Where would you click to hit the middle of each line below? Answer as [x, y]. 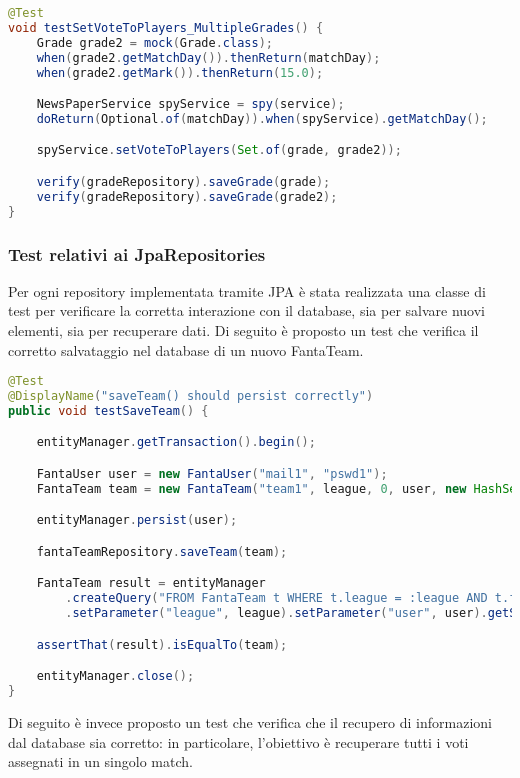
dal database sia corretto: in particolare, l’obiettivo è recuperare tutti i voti [238, 741]
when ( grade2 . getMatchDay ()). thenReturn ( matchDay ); [208, 57]
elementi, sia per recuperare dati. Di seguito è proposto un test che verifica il [243, 330]
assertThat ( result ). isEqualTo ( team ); [162, 644]
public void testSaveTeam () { [108, 410]
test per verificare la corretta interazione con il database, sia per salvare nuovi [246, 310]
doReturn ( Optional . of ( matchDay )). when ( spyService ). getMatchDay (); [262, 118]
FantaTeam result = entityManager [151, 583]
